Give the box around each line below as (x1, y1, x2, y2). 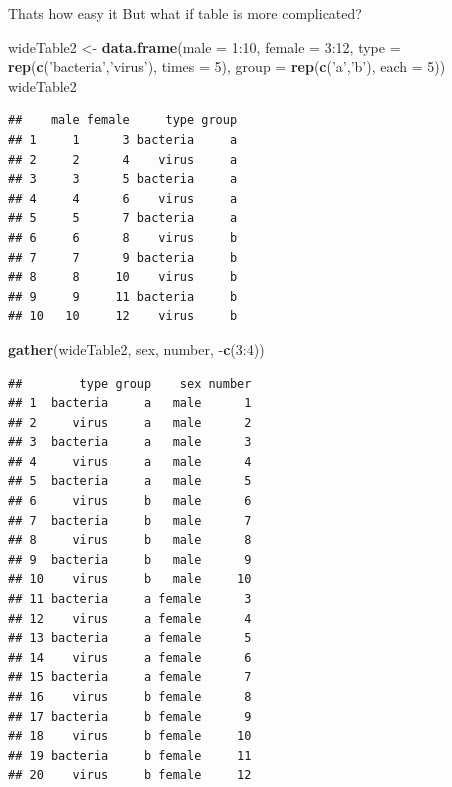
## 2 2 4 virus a (8, 152, 238, 167)
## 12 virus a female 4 (8, 611, 252, 626)
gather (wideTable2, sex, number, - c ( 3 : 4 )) (8, 338, 265, 359)
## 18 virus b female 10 (8, 729, 252, 744)
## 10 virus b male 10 (8, 572, 252, 587)
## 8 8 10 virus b (8, 270, 238, 285)
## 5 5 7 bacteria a (8, 211, 238, 226)
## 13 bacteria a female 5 (8, 631, 252, 646)
